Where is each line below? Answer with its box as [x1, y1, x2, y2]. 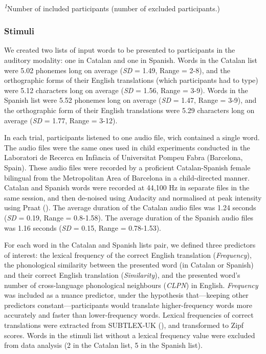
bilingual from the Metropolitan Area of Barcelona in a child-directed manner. [4, 172, 250, 183]
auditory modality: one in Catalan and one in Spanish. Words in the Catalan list [4, 55, 258, 65]
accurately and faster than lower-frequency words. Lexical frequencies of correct [4, 309, 254, 320]
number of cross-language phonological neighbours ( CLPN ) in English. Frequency [4, 279, 258, 290]
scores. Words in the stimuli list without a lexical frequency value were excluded [4, 329, 255, 340]
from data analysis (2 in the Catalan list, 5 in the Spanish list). [4, 340, 203, 350]
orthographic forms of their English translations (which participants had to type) [4, 75, 258, 85]
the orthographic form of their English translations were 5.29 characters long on [4, 105, 255, 116]
